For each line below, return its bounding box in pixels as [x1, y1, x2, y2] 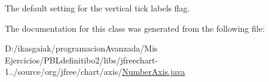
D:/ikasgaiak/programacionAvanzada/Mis [5, 42, 158, 54]
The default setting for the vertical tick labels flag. [5, 2, 190, 14]
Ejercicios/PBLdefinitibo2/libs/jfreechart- [5, 53, 158, 66]
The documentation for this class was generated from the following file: [5, 22, 265, 34]
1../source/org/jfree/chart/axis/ [5, 65, 123, 78]
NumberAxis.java [122, 65, 185, 78]
